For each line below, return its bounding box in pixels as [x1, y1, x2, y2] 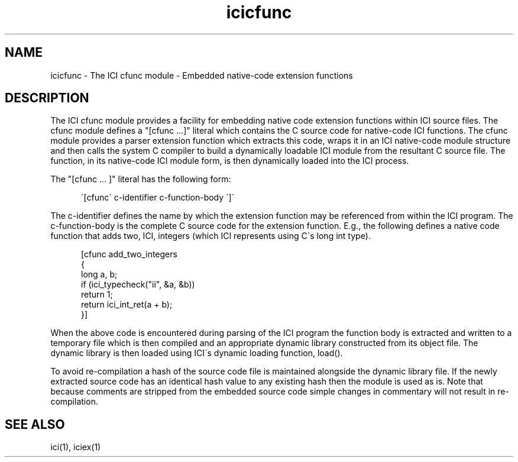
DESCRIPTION [5, 91, 89, 106]
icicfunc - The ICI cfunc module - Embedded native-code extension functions [50, 70, 353, 80]
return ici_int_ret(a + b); [81, 299, 173, 310]
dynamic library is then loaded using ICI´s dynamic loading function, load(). [50, 348, 343, 358]
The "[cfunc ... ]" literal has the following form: [50, 174, 231, 185]
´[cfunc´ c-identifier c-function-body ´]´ [81, 192, 235, 203]
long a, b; [81, 269, 118, 280]
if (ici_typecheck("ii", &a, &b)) [81, 279, 195, 290]
